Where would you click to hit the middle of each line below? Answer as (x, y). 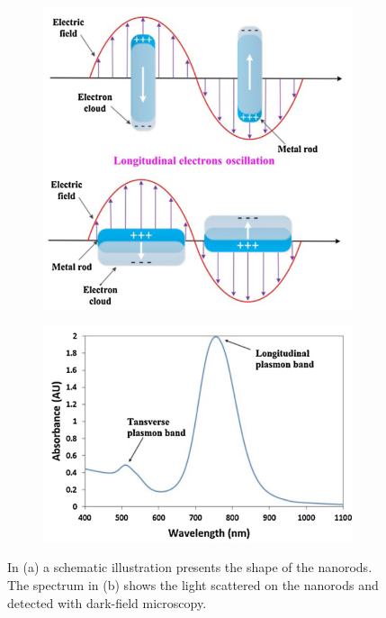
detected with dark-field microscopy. (107, 602)
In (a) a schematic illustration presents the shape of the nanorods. (190, 567)
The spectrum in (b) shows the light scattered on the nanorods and (193, 584)
